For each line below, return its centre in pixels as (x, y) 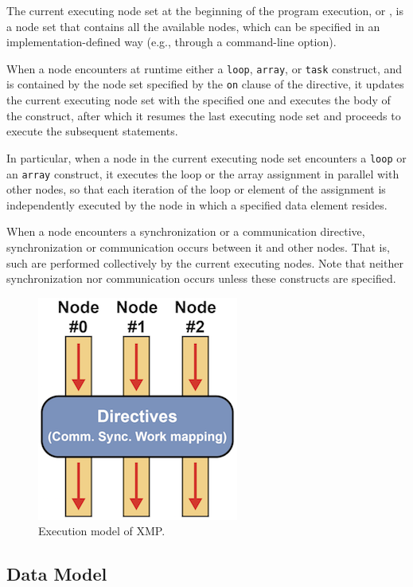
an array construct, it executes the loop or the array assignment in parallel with (203, 173)
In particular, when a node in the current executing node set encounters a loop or (206, 157)
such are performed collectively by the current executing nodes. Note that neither (205, 262)
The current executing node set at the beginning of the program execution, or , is (205, 10)
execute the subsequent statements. (92, 131)
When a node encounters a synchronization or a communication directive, (186, 231)
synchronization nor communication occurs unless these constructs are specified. (201, 278)
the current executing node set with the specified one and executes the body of (199, 100)
